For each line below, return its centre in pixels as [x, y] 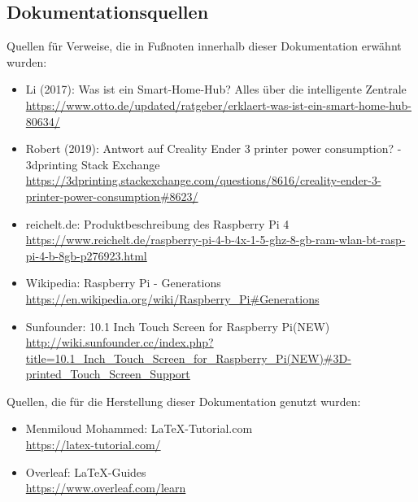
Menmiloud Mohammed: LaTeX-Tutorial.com [139, 428]
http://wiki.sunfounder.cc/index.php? [120, 342]
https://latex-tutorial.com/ [93, 445]
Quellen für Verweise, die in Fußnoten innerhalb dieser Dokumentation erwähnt [204, 46]
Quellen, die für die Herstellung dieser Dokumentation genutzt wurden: [184, 401]
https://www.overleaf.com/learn [106, 488]
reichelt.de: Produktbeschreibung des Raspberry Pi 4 [157, 223]
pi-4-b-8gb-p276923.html [86, 255]
